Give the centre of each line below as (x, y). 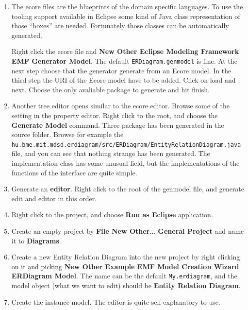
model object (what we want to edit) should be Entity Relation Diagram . (126, 285)
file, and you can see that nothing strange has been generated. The (111, 153)
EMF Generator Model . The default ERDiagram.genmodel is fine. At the (124, 60)
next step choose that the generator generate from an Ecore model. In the (121, 70)
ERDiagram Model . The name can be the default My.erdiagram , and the (124, 276)
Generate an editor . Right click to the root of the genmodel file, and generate (128, 189)
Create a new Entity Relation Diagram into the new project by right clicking (126, 257)
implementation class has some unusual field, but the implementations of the (125, 163)
